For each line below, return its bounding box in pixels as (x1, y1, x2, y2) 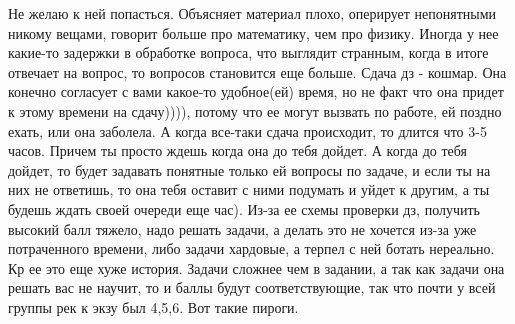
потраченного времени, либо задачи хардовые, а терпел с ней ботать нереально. (8, 238, 495, 259)
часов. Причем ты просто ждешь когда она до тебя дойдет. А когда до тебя (8, 140, 468, 161)
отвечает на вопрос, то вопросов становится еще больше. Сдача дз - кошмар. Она (8, 61, 507, 82)
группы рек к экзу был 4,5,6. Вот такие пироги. (8, 296, 299, 317)
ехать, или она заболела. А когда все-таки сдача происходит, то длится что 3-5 (8, 120, 487, 141)
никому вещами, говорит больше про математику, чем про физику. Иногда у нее (8, 22, 499, 43)
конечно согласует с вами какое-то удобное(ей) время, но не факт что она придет (8, 81, 504, 102)
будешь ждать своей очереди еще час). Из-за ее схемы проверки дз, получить (8, 198, 481, 219)
